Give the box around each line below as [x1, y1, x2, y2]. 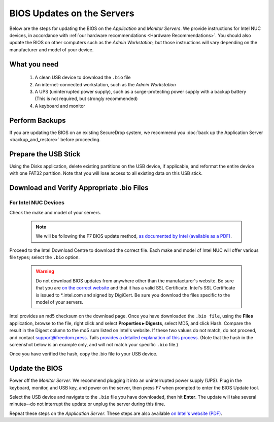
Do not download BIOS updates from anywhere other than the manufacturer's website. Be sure [36, 277, 234, 284]
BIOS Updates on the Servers [9, 8, 134, 19]
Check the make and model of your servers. [9, 210, 101, 216]
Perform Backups [9, 116, 66, 124]
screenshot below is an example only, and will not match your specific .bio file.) [9, 341, 179, 347]
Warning [36, 268, 54, 274]
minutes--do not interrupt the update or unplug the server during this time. [9, 401, 165, 407]
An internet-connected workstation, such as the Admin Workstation [35, 81, 176, 87]
